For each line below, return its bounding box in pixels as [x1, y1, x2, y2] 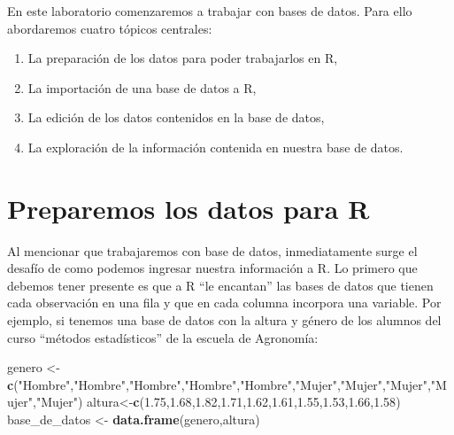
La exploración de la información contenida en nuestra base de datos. [27, 137, 404, 156]
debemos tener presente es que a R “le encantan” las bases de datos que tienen [7, 276, 434, 294]
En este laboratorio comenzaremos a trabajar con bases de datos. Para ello [7, 2, 412, 19]
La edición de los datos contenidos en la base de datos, [27, 108, 325, 127]
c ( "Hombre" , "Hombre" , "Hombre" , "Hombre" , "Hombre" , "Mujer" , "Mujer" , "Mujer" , [7, 375, 431, 393]
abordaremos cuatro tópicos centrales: [7, 19, 212, 37]
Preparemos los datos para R [7, 190, 370, 226]
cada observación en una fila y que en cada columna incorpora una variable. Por [7, 293, 442, 312]
